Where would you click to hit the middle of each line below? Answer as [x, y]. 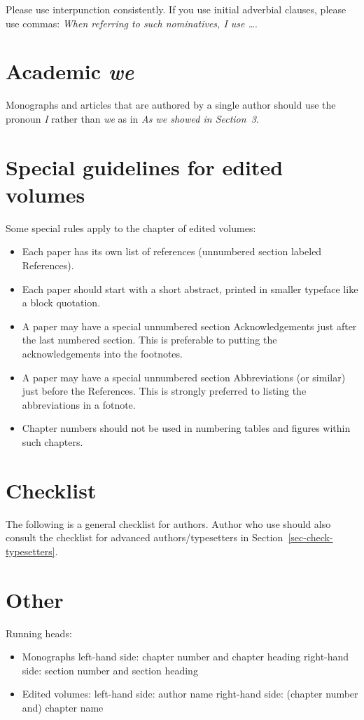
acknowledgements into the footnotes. [102, 353]
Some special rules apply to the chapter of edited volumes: [131, 227]
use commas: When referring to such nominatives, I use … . [132, 23]
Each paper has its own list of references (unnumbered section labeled [172, 251]
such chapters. [52, 441]
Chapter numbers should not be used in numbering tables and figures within [186, 428]
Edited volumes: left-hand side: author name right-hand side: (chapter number [190, 694]
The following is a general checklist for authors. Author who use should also [168, 523]
